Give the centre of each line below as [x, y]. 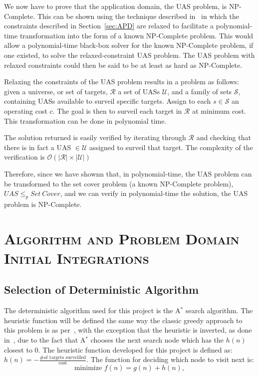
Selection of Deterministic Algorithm [102, 289]
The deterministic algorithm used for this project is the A [92, 310]
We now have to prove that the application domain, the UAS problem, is [116, 6]
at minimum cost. [219, 110]
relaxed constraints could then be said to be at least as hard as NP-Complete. [123, 65]
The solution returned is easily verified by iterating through [95, 137]
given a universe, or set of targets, [56, 91]
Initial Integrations [77, 258]
